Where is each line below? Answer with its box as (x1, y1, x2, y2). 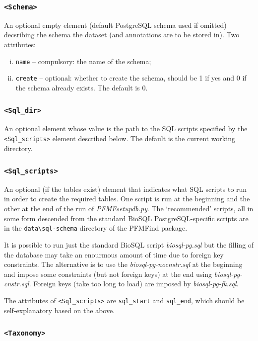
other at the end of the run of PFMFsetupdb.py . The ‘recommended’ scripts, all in (4, 203, 254, 214)
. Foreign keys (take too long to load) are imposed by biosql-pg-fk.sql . (29, 278, 239, 289)
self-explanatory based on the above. (4, 305, 115, 315)
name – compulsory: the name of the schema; (15, 56, 151, 66)
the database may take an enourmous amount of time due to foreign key (4, 249, 224, 259)
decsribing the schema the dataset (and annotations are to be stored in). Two (4, 29, 240, 40)
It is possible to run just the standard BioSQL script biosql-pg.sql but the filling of (4, 239, 254, 250)
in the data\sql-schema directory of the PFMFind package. (4, 223, 188, 233)
